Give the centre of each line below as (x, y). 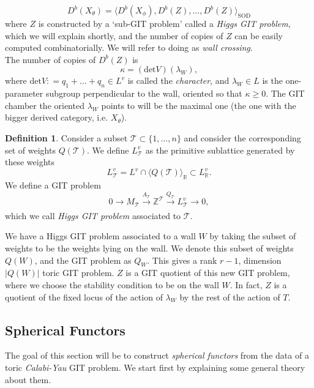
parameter (24, 93)
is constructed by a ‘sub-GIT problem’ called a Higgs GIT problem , (164, 23)
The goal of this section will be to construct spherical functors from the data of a (157, 355)
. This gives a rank (182, 260)
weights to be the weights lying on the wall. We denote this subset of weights (149, 248)
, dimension (260, 260)
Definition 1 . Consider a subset (66, 137)
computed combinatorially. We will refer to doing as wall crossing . (129, 47)
